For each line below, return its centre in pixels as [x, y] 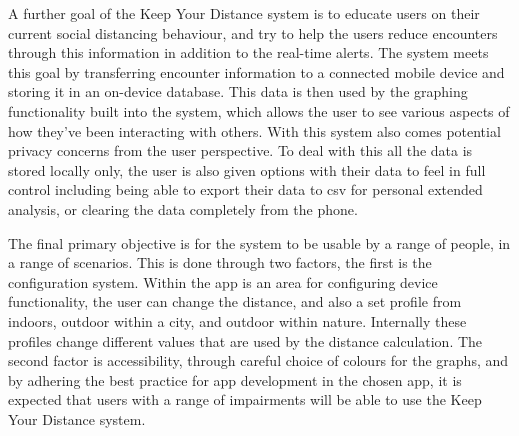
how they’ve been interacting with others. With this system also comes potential [254, 130]
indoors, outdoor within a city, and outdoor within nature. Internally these [237, 320]
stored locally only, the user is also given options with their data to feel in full [247, 169]
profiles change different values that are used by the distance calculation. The [245, 340]
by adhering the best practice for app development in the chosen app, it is [235, 379]
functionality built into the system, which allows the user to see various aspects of [259, 110]
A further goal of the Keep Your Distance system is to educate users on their [244, 13]
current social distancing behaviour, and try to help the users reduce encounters [253, 32]
